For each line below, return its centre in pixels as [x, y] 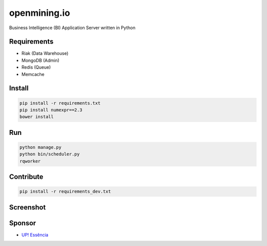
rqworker [30, 161]
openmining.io [40, 13]
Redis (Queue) [36, 67]
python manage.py [41, 147]
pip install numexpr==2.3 [51, 110]
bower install [37, 117]
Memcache [33, 74]
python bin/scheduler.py [50, 154]
